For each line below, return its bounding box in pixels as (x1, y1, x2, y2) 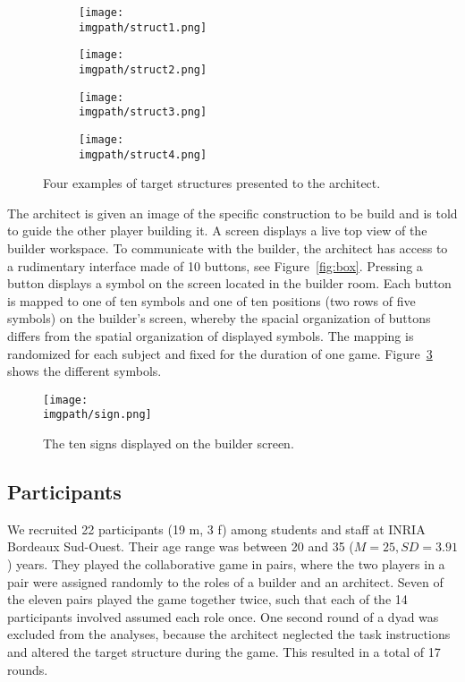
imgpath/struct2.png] (79, 63, 207, 76)
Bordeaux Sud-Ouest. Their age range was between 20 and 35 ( (7, 537, 354, 556)
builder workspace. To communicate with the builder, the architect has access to (7, 239, 448, 258)
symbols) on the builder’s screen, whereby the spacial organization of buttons (7, 309, 431, 328)
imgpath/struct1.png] (79, 21, 207, 34)
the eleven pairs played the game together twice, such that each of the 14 (7, 590, 408, 609)
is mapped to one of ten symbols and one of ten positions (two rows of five (7, 291, 416, 310)
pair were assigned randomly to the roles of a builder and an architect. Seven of (7, 572, 444, 591)
